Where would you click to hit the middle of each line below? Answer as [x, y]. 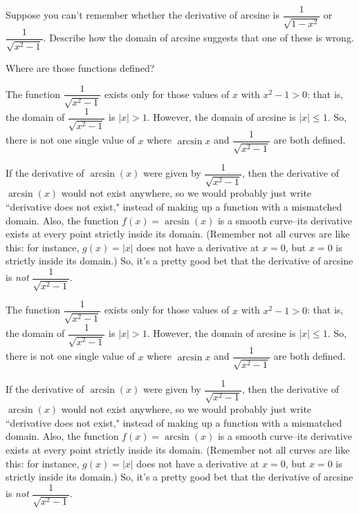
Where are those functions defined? [80, 67]
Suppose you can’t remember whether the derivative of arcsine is [142, 15]
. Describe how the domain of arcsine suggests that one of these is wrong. [199, 38]
